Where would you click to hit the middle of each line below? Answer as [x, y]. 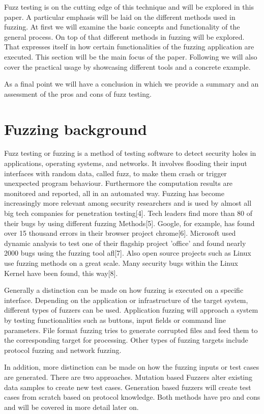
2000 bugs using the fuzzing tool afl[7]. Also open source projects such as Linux [128, 253]
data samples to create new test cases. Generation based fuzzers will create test [128, 387]
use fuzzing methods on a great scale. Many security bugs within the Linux [121, 263]
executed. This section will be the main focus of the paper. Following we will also [131, 56]
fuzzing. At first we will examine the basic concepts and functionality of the [122, 27]
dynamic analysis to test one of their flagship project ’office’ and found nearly [125, 243]
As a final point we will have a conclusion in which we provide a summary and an [131, 84]
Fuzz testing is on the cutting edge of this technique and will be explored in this [129, 7]
